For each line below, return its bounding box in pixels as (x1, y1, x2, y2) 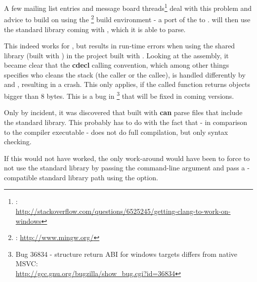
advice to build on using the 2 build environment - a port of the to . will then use (4, 13, 251, 24)
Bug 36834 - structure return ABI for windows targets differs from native (15, 248, 238, 259)
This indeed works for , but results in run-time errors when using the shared (4, 40, 235, 51)
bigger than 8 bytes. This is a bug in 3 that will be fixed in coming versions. (4, 89, 234, 101)
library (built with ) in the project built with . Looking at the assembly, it (4, 50, 229, 60)
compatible (4, 172, 37, 182)
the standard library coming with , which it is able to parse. (4, 24, 186, 34)
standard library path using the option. (39, 172, 158, 182)
